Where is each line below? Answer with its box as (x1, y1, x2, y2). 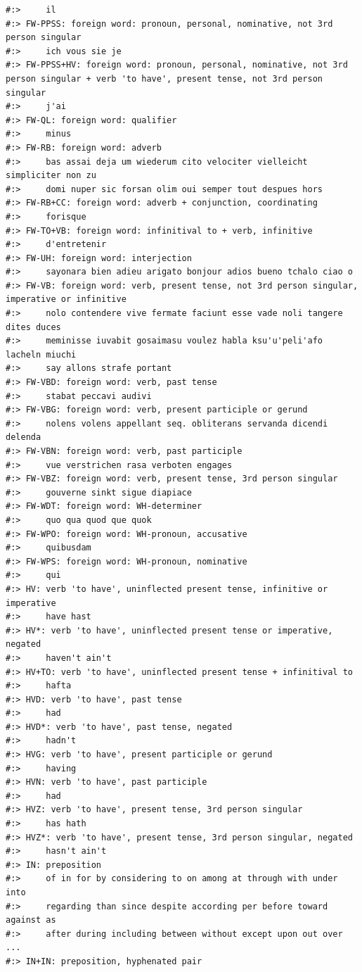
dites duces (6, 322, 61, 332)
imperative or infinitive (6, 294, 127, 305)
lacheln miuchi (6, 349, 77, 360)
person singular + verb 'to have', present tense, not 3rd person (6, 73, 323, 84)
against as (6, 915, 56, 926)
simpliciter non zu (6, 170, 96, 181)
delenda (6, 432, 41, 443)
